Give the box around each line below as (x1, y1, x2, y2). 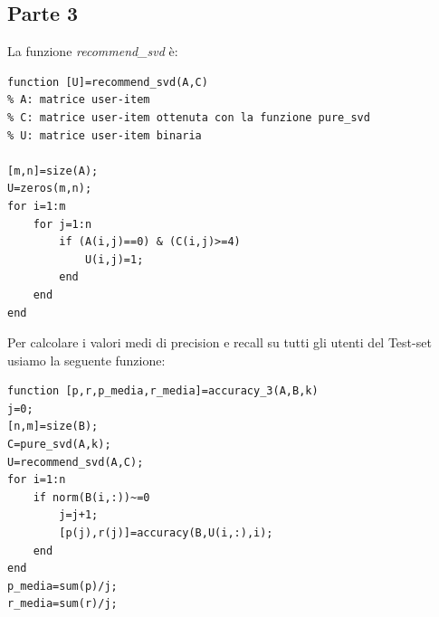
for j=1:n (33, 217, 92, 231)
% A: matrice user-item (7, 93, 150, 107)
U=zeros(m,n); (7, 182, 92, 195)
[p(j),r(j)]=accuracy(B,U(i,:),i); (59, 527, 273, 540)
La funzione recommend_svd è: (7, 42, 178, 61)
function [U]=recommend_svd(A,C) (7, 75, 208, 89)
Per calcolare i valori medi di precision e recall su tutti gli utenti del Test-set (7, 333, 432, 352)
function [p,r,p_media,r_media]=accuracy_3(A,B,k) (7, 384, 319, 398)
